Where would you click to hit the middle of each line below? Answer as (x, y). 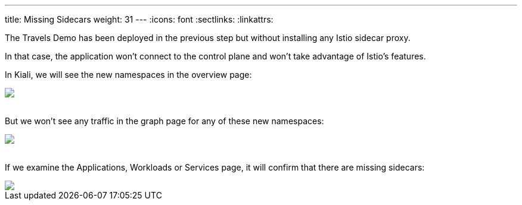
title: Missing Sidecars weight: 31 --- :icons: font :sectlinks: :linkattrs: (139, 19)
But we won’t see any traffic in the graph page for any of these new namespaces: (164, 121)
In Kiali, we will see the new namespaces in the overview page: (128, 75)
